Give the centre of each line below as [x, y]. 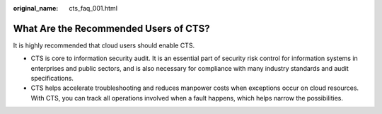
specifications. [52, 79]
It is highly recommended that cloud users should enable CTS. [104, 45]
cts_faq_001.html [93, 8]
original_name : [36, 8]
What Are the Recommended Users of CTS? [111, 28]
